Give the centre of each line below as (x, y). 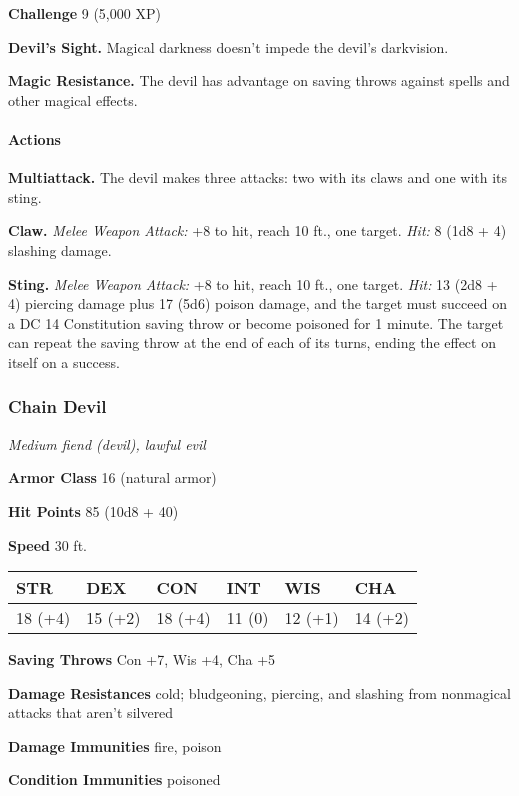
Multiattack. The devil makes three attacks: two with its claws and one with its (258, 177)
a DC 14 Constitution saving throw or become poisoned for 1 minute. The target (256, 322)
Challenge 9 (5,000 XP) (84, 13)
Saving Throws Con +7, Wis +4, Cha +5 (142, 659)
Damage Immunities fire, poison (115, 745)
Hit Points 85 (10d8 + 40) (93, 510)
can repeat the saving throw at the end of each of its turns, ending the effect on (252, 342)
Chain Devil (57, 406)
